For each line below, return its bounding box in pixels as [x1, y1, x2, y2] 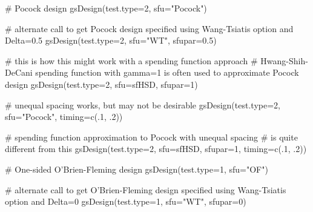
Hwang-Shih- [260, 54, 308, 67]
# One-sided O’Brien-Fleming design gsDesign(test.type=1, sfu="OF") [5, 162, 268, 175]
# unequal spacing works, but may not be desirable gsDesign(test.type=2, [5, 98, 280, 111]
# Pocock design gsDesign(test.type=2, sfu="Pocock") [5, 2, 207, 14]
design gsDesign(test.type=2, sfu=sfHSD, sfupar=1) [5, 78, 198, 90]
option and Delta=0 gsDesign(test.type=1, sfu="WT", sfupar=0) [5, 195, 246, 208]
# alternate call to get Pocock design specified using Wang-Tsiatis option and [5, 22, 294, 35]
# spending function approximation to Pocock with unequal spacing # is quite [5, 130, 298, 143]
